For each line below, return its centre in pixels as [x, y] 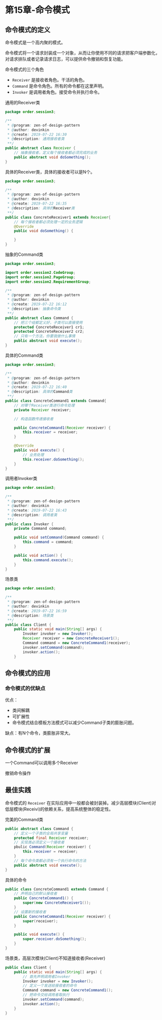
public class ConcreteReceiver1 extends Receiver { [58, 217]
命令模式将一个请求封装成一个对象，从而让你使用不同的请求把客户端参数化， [82, 53]
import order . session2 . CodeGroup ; [40, 272]
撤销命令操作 [18, 773]
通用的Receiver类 [23, 103]
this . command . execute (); [48, 560]
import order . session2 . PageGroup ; [40, 277]
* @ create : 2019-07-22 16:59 [37, 611]
